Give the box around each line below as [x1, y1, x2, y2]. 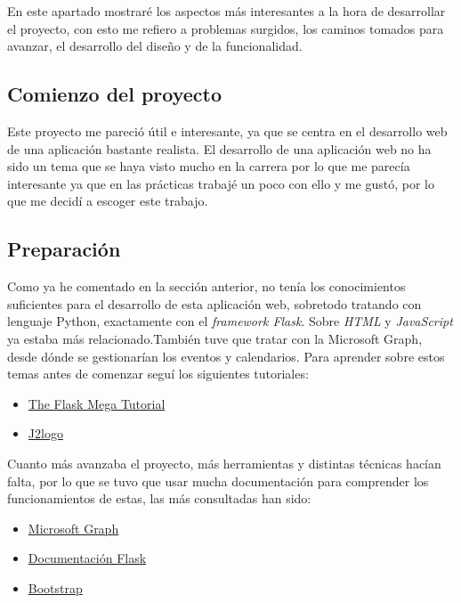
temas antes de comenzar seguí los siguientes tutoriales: [7, 364, 309, 383]
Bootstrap [28, 578, 83, 597]
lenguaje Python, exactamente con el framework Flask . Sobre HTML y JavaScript [7, 312, 453, 330]
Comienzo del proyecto [7, 80, 222, 108]
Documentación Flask [28, 549, 147, 567]
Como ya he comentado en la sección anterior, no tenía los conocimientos [7, 277, 406, 296]
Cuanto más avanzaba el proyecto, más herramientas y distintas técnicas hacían [7, 453, 441, 472]
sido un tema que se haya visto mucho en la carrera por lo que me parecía [7, 157, 410, 175]
